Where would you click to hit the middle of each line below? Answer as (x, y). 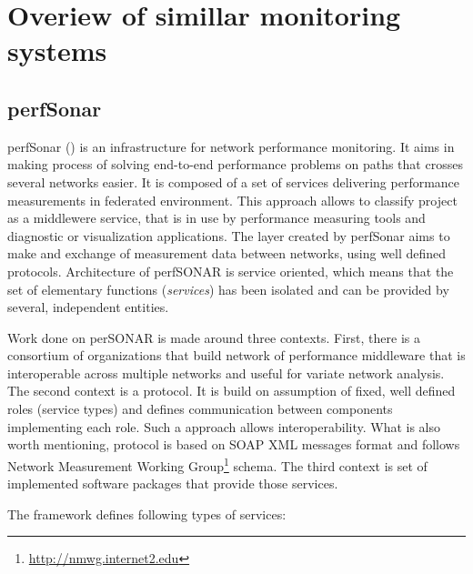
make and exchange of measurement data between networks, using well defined (227, 253)
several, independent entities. (88, 307)
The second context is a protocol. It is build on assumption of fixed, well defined (231, 391)
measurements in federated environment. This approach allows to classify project (232, 200)
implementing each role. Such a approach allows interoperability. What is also (224, 426)
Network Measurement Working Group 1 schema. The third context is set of (217, 464)
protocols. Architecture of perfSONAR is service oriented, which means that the (231, 271)
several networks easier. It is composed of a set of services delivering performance (234, 181)
